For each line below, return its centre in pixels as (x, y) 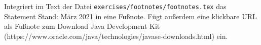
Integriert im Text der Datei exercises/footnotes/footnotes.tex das (115, 6)
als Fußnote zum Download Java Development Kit (82, 26)
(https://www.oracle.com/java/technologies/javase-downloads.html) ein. (116, 36)
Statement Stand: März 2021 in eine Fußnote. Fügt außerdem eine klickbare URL (130, 16)
